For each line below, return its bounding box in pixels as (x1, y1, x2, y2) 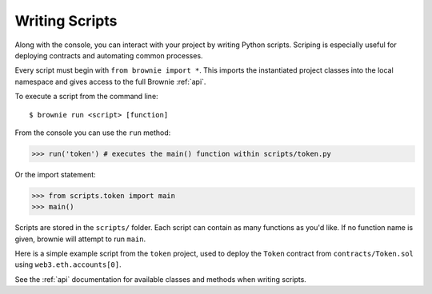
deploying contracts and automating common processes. (14, 50, 203, 60)
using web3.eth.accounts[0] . (14, 260, 122, 269)
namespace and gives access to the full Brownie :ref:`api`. (14, 77, 206, 86)
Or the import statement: (14, 169, 96, 179)
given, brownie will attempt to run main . (14, 234, 146, 244)
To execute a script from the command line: (14, 92, 159, 101)
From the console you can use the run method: (14, 128, 171, 137)
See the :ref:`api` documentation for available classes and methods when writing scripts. (14, 274, 307, 284)
